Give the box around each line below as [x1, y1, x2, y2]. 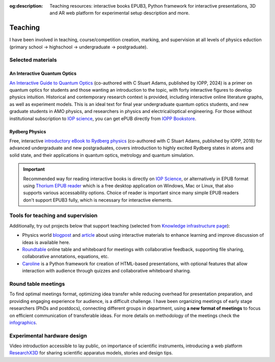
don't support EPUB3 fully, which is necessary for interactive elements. [23, 197, 173, 203]
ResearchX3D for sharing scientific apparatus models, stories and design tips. [9, 350, 173, 356]
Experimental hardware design [9, 332, 88, 339]
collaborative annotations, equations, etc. [22, 254, 109, 260]
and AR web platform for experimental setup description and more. [49, 10, 190, 16]
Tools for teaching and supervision [9, 212, 98, 219]
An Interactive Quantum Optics [9, 70, 77, 76]
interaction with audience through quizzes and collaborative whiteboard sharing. [22, 268, 191, 274]
